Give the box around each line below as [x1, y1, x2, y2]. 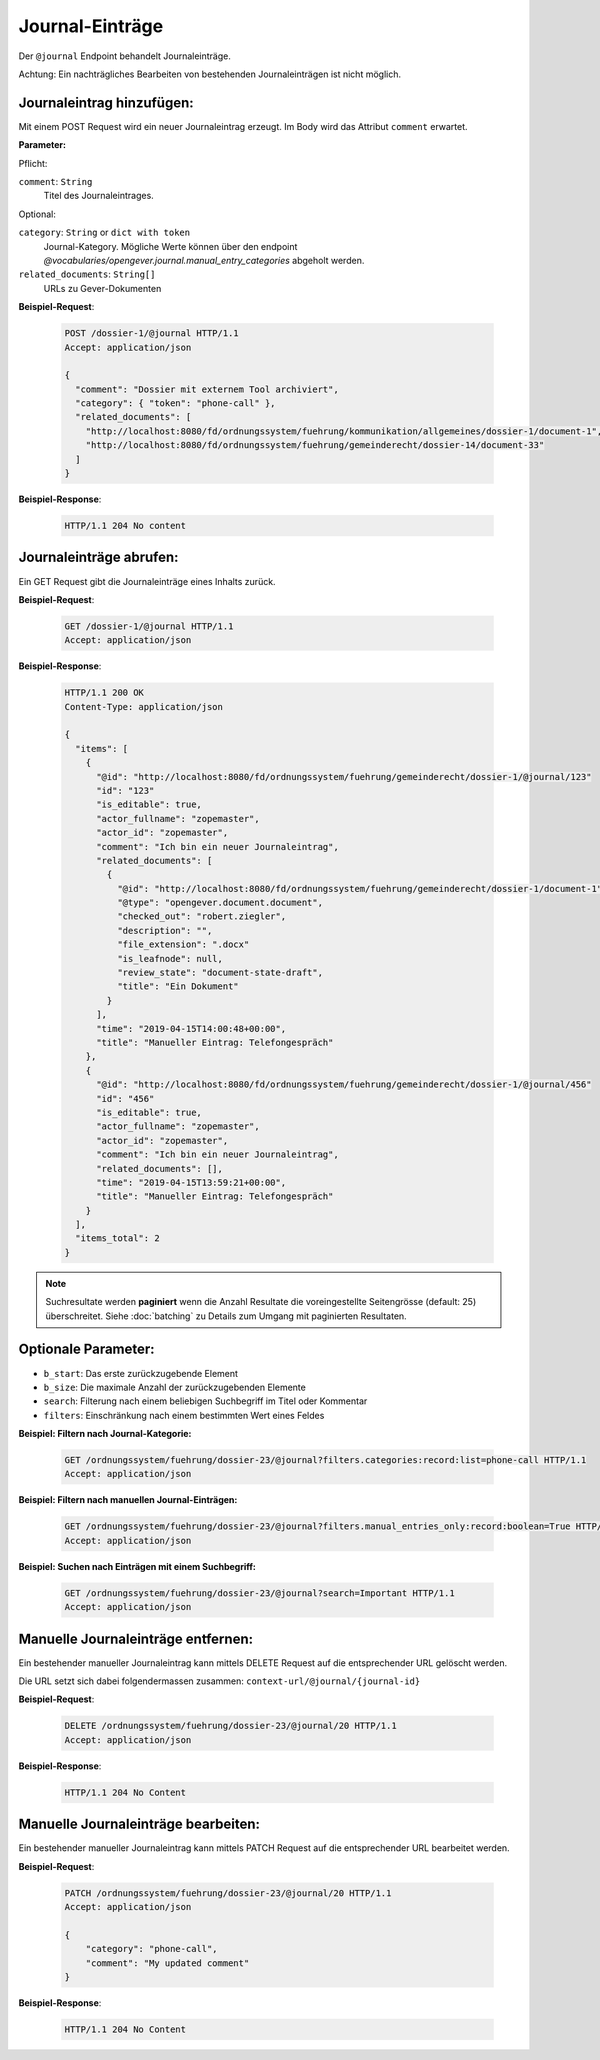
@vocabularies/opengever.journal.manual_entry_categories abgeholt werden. [43, 254, 365, 266]
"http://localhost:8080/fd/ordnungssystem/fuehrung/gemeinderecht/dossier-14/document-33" [85, 440, 545, 451]
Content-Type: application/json [64, 701, 224, 712]
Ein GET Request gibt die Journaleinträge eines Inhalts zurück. [18, 575, 276, 587]
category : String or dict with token [18, 226, 190, 239]
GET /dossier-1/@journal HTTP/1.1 [64, 620, 234, 632]
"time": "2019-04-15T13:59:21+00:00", [96, 1176, 287, 1188]
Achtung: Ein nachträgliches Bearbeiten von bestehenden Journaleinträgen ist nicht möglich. [18, 68, 402, 80]
